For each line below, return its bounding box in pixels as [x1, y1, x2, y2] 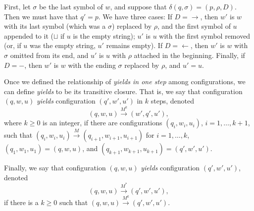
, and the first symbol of [157, 21, 231, 31]
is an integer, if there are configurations [43, 117, 162, 128]
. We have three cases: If [98, 11, 172, 21]
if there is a [4, 197, 39, 207]
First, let [4, 1, 31, 11]
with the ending [68, 59, 116, 70]
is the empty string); [73, 30, 135, 41]
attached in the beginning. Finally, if [134, 50, 245, 60]
